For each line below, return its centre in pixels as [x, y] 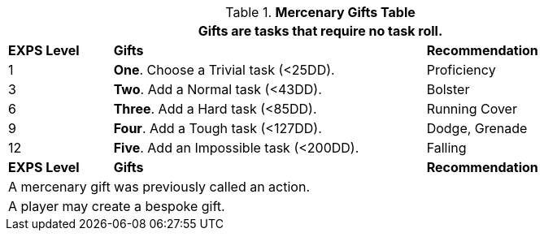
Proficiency [461, 70]
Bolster [448, 89]
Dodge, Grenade [477, 128]
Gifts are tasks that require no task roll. [320, 31]
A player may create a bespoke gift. [117, 206]
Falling [446, 148]
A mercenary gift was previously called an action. [159, 187]
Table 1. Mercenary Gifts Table [320, 12]
